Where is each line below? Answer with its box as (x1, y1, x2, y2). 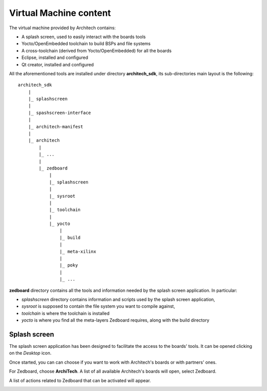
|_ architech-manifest (28, 124, 84, 129)
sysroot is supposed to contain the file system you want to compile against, (21, 303, 176, 309)
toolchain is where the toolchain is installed (21, 310, 110, 316)
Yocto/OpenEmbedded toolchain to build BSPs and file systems (21, 41, 151, 47)
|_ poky (59, 263, 78, 268)
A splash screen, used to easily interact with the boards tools (21, 34, 146, 40)
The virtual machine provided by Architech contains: (9, 25, 116, 31)
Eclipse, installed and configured (21, 55, 89, 60)
